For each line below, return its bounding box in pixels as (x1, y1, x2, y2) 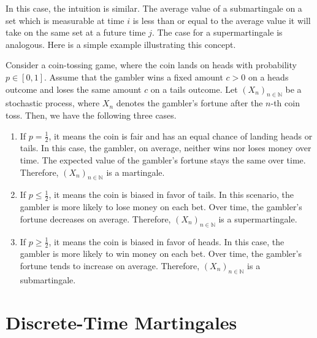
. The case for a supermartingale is (151, 26, 283, 39)
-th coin (270, 96, 300, 109)
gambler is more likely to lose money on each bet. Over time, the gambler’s (20, 200, 302, 213)
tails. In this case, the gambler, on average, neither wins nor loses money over (20, 141, 311, 154)
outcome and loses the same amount (6, 82, 142, 95)
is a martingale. (106, 165, 165, 178)
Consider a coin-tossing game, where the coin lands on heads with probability (6, 58, 297, 71)
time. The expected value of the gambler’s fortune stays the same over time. (20, 153, 306, 166)
